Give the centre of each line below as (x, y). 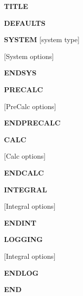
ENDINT (20, 222)
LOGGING (23, 239)
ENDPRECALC (32, 123)
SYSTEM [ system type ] (42, 39)
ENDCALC (24, 172)
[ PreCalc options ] (30, 106)
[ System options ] (29, 56)
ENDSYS (20, 73)
